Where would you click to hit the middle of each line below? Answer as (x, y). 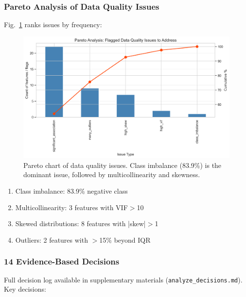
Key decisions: (25, 289)
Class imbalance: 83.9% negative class (71, 190)
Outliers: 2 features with (52, 239)
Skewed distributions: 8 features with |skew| (80, 223)
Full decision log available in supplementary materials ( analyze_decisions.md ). (123, 279)
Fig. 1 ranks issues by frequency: (53, 25)
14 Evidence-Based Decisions (62, 261)
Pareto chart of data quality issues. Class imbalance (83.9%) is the (123, 165)
